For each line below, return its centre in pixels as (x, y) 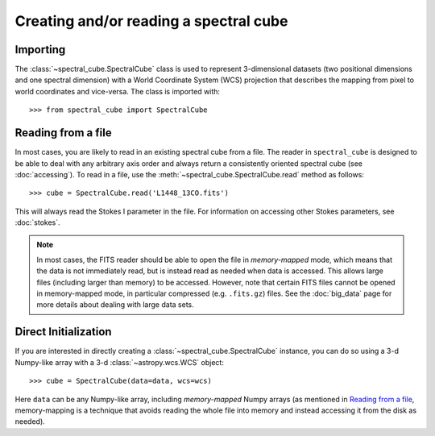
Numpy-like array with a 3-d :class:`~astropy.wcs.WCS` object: (120, 362)
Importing (40, 50)
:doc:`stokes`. (37, 222)
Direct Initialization (63, 332)
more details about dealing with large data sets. (115, 305)
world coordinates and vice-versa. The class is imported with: (118, 91)
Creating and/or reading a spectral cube (151, 21)
